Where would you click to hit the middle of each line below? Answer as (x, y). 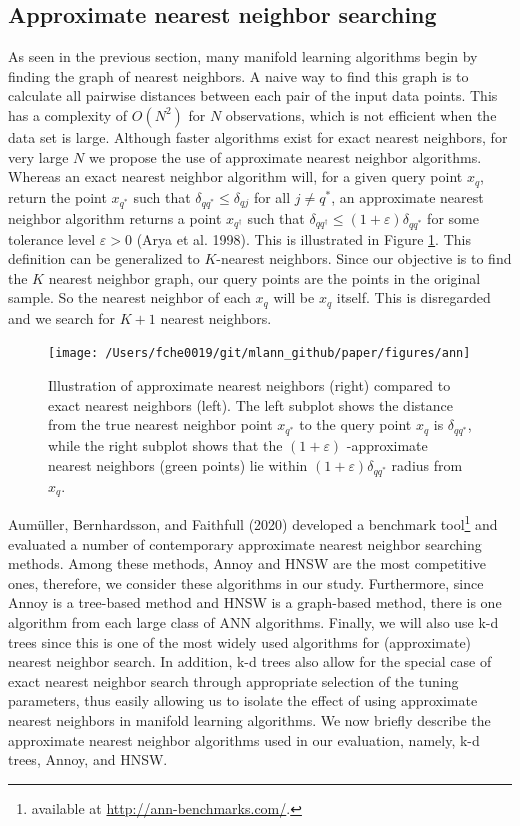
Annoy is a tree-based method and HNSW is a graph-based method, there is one (255, 602)
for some (453, 217)
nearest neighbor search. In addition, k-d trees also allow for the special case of (250, 661)
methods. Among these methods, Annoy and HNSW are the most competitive (247, 563)
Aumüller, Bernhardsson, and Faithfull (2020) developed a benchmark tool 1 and (253, 523)
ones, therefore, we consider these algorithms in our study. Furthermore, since (246, 582)
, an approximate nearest (407, 196)
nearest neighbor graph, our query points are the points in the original (264, 277)
